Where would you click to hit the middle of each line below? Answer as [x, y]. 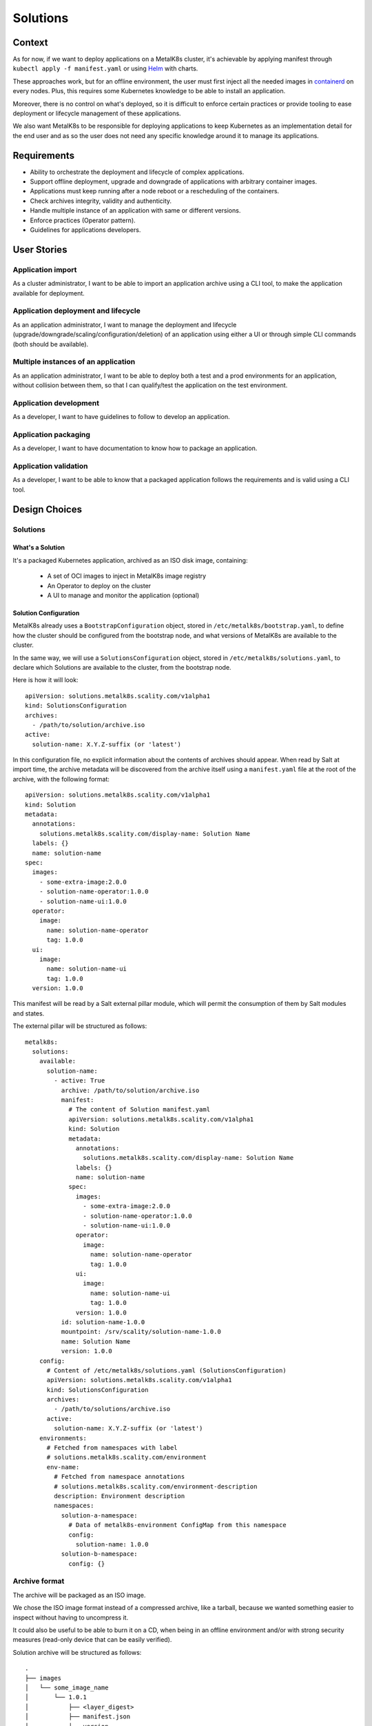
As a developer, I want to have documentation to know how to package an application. [135, 448]
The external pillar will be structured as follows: [80, 1026]
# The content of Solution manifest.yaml [139, 1109]
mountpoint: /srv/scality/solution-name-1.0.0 [141, 1332]
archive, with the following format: [61, 779]
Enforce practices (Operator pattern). [83, 220]
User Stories [40, 250]
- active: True [80, 1081]
